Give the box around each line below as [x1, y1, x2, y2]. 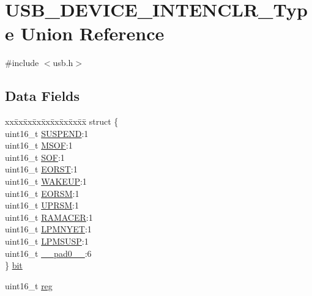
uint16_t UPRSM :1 [5, 199, 79, 212]
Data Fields [5, 86, 80, 105]
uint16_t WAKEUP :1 [5, 175, 87, 188]
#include [5, 56, 39, 69]
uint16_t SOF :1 [5, 150, 65, 163]
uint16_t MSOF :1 [5, 139, 73, 152]
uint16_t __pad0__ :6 [5, 246, 92, 259]
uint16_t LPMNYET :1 [5, 223, 92, 235]
